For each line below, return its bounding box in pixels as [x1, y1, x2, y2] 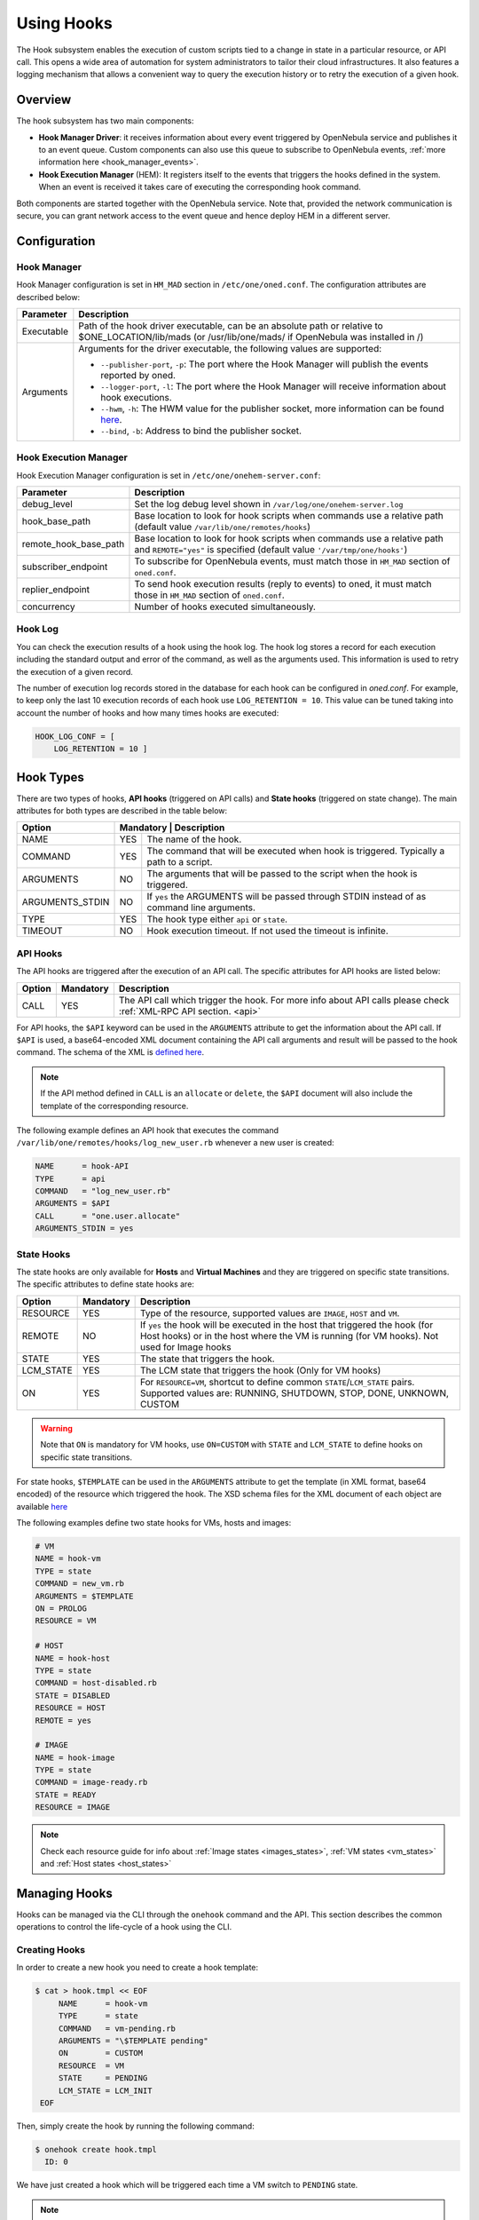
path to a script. [146, 856, 213, 868]
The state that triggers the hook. [139, 1352, 275, 1365]
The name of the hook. [146, 833, 242, 845]
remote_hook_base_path [21, 538, 125, 551]
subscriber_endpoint [21, 560, 108, 573]
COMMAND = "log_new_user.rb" [35, 1186, 172, 1196]
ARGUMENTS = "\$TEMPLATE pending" [58, 2036, 208, 2046]
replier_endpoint [21, 583, 90, 596]
